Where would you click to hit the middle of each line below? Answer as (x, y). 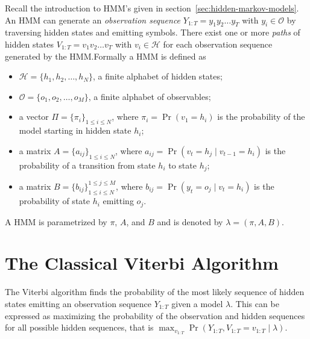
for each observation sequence (218, 44)
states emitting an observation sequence (78, 303)
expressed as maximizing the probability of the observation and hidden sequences (155, 315)
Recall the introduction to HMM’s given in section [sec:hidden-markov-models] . (152, 8)
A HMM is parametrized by (56, 221)
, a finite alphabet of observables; (150, 96)
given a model (197, 303)
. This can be (255, 303)
